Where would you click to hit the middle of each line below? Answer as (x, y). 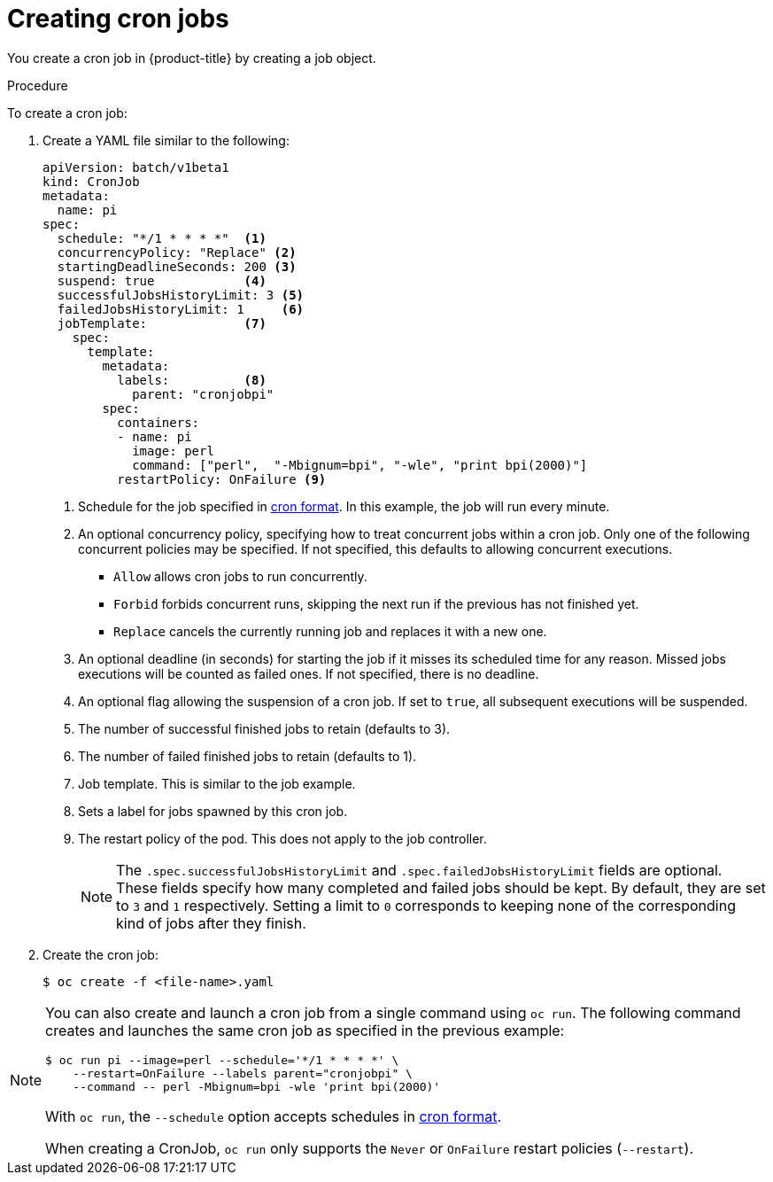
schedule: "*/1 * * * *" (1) (162, 238)
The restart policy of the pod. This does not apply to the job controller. (282, 838)
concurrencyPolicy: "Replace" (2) (177, 252)
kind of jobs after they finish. (211, 923)
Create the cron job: (100, 954)
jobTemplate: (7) (162, 323)
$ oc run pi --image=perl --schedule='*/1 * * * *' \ (222, 1060)
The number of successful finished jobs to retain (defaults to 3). (264, 728)
